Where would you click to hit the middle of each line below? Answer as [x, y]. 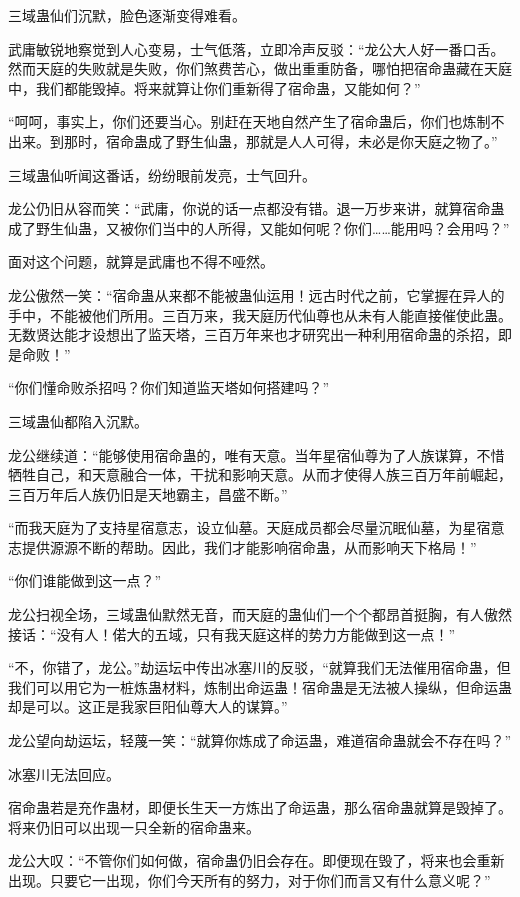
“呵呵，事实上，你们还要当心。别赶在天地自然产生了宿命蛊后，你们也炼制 [249, 121]
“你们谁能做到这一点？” [85, 580]
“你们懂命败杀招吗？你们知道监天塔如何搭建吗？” [169, 387]
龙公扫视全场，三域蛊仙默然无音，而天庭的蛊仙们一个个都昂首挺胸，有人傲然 [260, 614]
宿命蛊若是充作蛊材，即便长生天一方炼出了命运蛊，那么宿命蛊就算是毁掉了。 [260, 807]
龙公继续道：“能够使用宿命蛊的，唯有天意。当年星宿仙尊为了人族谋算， [242, 454]
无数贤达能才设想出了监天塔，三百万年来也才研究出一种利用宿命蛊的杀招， [253, 334]
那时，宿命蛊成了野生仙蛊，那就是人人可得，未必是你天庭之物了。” [280, 140]
